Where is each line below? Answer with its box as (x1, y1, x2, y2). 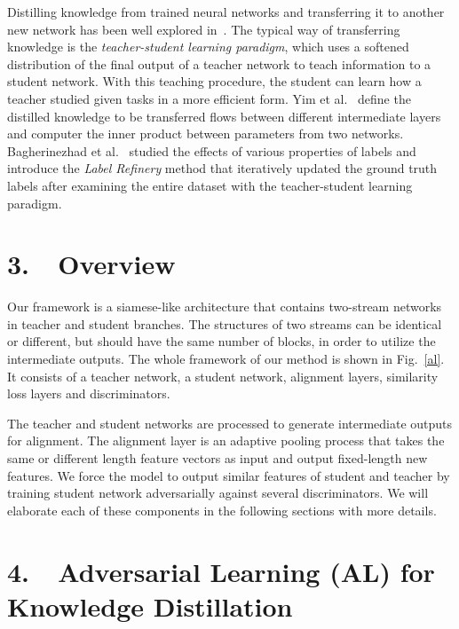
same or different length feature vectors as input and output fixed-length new (7, 449, 428, 467)
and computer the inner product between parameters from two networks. (7, 124, 404, 143)
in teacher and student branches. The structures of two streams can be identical (7, 314, 442, 333)
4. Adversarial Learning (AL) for (7, 553, 435, 589)
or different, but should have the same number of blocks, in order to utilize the (7, 332, 436, 350)
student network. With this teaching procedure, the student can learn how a (7, 72, 422, 90)
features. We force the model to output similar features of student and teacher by (7, 466, 450, 484)
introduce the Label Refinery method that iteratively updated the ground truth (7, 159, 438, 177)
